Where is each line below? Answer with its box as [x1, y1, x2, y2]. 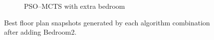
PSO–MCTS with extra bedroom [24, 1, 125, 11]
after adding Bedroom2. [4, 27, 77, 37]
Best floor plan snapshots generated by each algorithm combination [4, 17, 210, 27]
